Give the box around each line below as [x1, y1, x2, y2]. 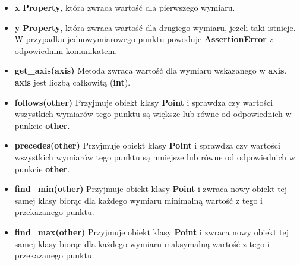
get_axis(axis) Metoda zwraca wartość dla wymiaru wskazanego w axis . [14, 64, 287, 77]
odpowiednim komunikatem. [14, 44, 118, 56]
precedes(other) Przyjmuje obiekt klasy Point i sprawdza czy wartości [14, 139, 280, 152]
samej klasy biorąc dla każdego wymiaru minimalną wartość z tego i [14, 194, 263, 206]
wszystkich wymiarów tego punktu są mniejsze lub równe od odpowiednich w [14, 150, 295, 163]
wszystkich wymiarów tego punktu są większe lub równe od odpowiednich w [14, 108, 292, 120]
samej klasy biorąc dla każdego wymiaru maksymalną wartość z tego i [14, 237, 270, 250]
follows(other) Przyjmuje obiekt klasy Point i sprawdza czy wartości [14, 96, 273, 108]
